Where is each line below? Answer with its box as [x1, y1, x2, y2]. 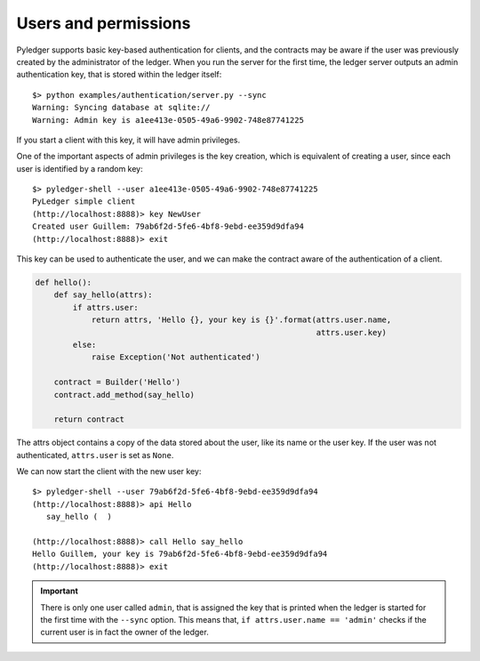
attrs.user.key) [316, 327, 387, 337]
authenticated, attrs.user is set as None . [16, 449, 174, 460]
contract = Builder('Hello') [53, 377, 181, 387]
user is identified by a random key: [16, 163, 144, 173]
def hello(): [35, 278, 92, 287]
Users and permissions [16, 13, 191, 33]
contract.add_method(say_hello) [53, 390, 196, 399]
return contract [53, 415, 124, 424]
